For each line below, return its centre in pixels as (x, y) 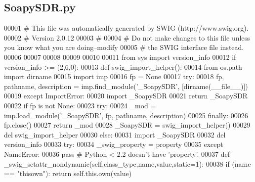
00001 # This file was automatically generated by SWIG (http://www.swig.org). (126, 28)
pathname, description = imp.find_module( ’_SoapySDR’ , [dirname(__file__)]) (126, 86)
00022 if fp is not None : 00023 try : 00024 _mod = (80, 105)
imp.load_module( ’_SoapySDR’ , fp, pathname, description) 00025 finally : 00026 (126, 115)
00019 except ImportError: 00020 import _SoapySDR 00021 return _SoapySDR (126, 96)
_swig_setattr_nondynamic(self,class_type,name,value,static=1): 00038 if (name (127, 163)
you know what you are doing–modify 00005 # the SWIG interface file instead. (124, 47)
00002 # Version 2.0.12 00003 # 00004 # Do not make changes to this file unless (127, 37)
